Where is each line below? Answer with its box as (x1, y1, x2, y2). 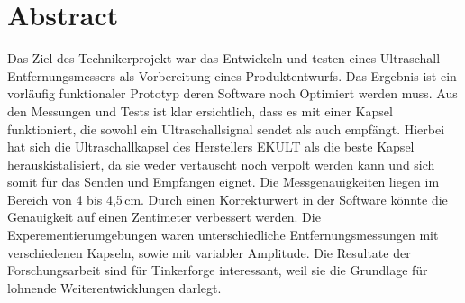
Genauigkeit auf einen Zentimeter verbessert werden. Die (7, 207, 321, 226)
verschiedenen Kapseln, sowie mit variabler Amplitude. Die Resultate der (7, 243, 411, 262)
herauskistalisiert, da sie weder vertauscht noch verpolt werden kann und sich (7, 154, 435, 173)
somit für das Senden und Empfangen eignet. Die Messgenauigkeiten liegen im (7, 172, 440, 191)
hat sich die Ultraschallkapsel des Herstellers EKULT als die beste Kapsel (7, 137, 415, 156)
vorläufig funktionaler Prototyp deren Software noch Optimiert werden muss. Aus (7, 84, 458, 103)
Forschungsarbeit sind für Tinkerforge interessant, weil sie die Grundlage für (7, 261, 428, 280)
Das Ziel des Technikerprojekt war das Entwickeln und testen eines (7, 49, 377, 68)
